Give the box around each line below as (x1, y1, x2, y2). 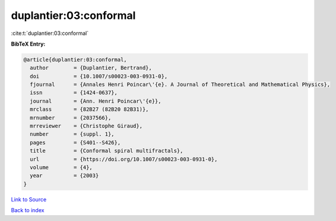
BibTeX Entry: (11, 40, 46, 47)
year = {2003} (30, 172, 99, 179)
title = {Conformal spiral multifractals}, (30, 148, 183, 154)
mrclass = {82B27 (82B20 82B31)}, (30, 106, 149, 113)
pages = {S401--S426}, (30, 139, 121, 146)
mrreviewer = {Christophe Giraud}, (30, 123, 142, 130)
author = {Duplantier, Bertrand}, (30, 65, 153, 71)
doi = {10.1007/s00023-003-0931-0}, (30, 73, 168, 79)
